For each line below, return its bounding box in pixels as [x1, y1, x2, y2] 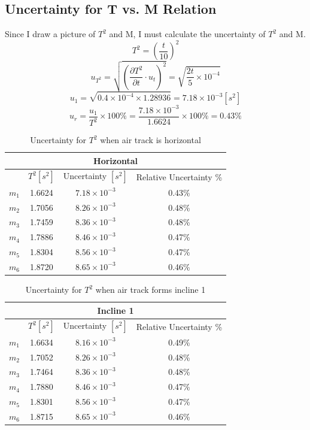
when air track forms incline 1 [95, 283, 206, 296]
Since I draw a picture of [5, 28, 96, 40]
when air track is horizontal [100, 134, 201, 146]
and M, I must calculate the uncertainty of [109, 28, 266, 40]
